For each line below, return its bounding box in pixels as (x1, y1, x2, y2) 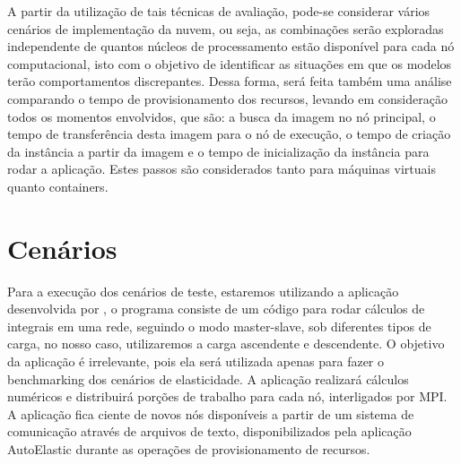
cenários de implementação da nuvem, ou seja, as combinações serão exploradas (7, 19, 444, 38)
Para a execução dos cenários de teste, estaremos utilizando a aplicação (7, 281, 399, 300)
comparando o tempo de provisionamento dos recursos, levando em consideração (7, 89, 448, 107)
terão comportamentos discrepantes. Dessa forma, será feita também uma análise (7, 72, 452, 90)
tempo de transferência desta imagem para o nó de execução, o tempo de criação (7, 125, 451, 143)
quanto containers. (7, 176, 109, 195)
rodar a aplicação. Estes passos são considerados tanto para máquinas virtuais (7, 159, 436, 178)
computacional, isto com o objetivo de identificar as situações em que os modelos (7, 54, 452, 73)
